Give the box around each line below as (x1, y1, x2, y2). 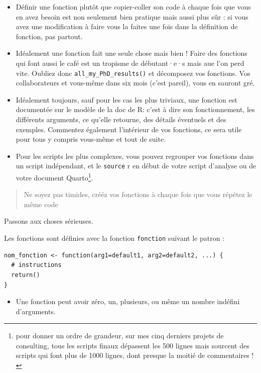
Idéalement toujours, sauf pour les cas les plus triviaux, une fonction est (16, 94, 237, 105)
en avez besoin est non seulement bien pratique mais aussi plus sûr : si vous (16, 11, 248, 22)
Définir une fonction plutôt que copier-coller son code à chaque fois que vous (16, 2, 251, 12)
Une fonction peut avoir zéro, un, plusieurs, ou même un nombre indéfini (16, 296, 240, 307)
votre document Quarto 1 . (16, 171, 93, 182)
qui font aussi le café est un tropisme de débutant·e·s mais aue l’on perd (16, 57, 244, 68)
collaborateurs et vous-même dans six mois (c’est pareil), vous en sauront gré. (16, 77, 255, 88)
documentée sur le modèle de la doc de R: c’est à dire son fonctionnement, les (16, 104, 255, 115)
